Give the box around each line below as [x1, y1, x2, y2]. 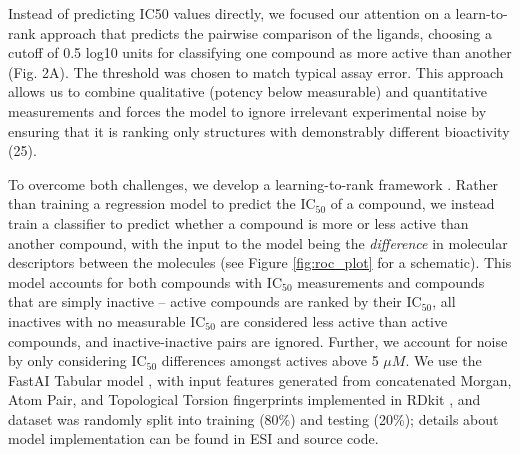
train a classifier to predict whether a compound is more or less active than [8, 212, 469, 233]
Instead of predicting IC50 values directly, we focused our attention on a [8, 3, 451, 23]
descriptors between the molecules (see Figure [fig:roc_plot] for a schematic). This [8, 252, 512, 273]
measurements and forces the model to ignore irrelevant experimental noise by [8, 100, 487, 121]
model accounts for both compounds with [8, 271, 263, 292]
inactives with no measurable [8, 310, 186, 331]
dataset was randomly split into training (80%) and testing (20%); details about [8, 408, 499, 429]
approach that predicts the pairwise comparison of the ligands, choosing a [40, 22, 492, 43]
